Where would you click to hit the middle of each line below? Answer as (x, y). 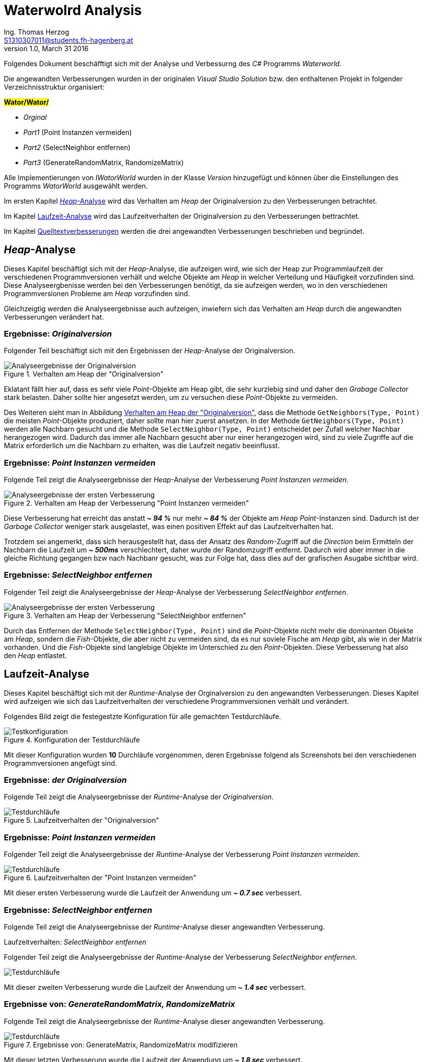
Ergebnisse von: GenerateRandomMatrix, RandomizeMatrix (120, 1004)
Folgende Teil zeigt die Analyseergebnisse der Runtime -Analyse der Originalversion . (139, 797)
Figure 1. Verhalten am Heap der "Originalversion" (84, 374)
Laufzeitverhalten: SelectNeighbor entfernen (75, 942)
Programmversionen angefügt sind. (61, 763)
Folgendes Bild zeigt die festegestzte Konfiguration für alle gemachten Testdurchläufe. (142, 716)
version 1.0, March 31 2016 (46, 48)
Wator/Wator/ (27, 102)
